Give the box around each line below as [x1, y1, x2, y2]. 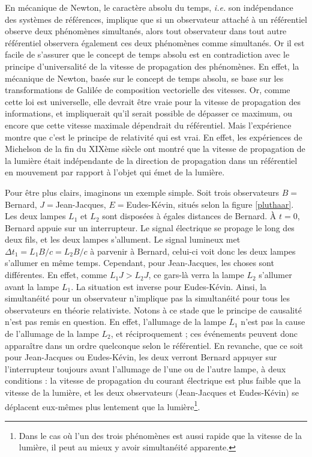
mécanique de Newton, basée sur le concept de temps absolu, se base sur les [5, 71, 284, 84]
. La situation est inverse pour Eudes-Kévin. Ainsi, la [71, 280, 267, 292]
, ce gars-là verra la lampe [148, 268, 244, 281]
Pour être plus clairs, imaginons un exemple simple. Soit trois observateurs [5, 186, 280, 198]
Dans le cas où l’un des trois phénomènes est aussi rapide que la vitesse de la [19, 429, 302, 441]
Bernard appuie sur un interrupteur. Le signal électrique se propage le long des [5, 221, 295, 234]
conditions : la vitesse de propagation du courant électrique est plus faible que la [5, 374, 301, 387]
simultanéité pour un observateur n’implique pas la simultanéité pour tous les [5, 292, 290, 304]
